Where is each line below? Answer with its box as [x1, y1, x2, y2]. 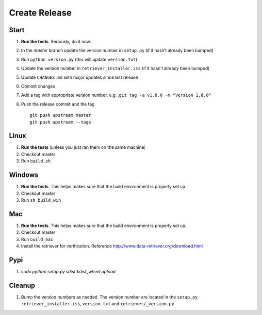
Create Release [9, 7, 72, 18]
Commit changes [21, 83, 55, 89]
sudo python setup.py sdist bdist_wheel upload [21, 268, 116, 274]
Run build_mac [21, 236, 53, 242]
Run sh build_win [21, 197, 61, 203]
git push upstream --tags [30, 119, 92, 125]
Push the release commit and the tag [21, 101, 95, 107]
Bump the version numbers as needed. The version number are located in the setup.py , [21, 294, 199, 300]
